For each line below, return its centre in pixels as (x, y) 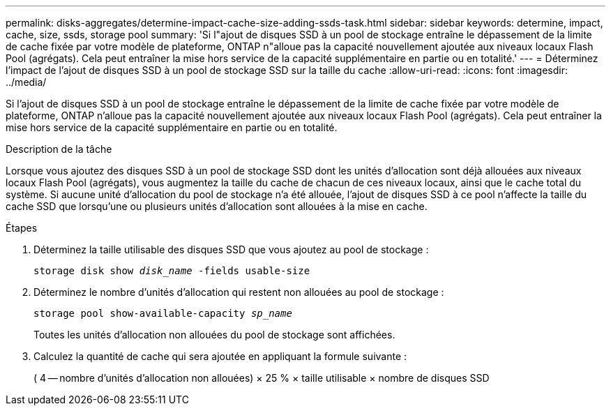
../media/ (26, 82)
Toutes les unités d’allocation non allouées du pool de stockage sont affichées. (214, 335)
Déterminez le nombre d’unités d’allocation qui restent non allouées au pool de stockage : (239, 292)
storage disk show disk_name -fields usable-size (172, 271)
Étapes (22, 228)
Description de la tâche (59, 149)
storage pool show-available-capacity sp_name (163, 313)
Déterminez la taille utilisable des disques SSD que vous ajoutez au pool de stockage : (231, 249)
